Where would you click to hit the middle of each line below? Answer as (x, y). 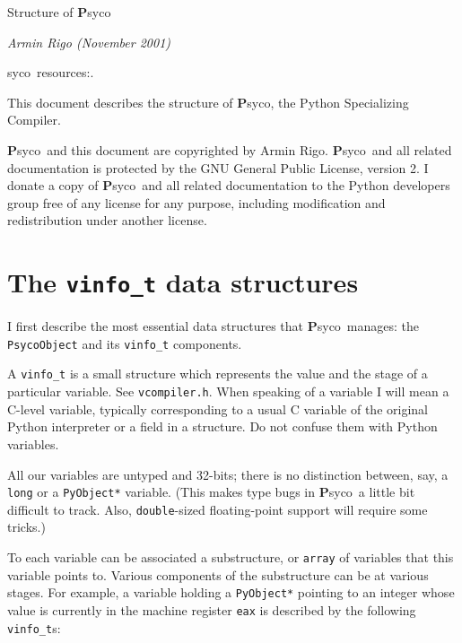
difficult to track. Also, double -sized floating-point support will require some (218, 509)
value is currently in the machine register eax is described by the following (212, 609)
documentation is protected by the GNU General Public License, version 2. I (218, 167)
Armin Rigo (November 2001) (89, 42)
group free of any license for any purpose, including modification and (196, 202)
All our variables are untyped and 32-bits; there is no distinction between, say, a (228, 474)
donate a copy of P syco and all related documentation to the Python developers (229, 185)
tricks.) (26, 527)
